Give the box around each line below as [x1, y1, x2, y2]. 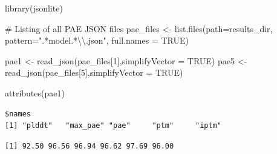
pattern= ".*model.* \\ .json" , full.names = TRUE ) [5, 34, 189, 47]
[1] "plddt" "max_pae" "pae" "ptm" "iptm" [5, 121, 221, 130]
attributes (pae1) [5, 86, 65, 99]
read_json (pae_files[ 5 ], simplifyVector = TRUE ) [5, 66, 183, 79]
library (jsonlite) [5, 2, 63, 14]
